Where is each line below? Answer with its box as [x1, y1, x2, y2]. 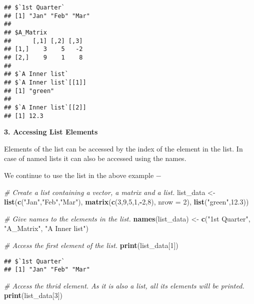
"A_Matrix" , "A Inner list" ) [4, 223, 88, 233]
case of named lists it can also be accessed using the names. [4, 153, 186, 163]
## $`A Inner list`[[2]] [4, 103, 86, 111]
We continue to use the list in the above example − [4, 169, 161, 180]
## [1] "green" [4, 87, 54, 94]
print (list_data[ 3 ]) [4, 290, 62, 300]
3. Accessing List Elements [4, 126, 98, 137]
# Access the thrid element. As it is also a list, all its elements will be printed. [4, 280, 244, 290]
